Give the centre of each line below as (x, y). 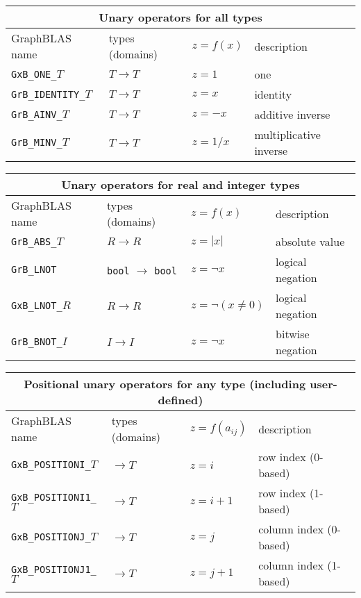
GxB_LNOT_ (37, 306)
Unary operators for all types (180, 17)
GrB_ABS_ (34, 241)
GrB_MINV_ (37, 142)
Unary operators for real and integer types (180, 184)
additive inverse (292, 114)
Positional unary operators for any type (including (165, 384)
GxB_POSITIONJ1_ (54, 569)
